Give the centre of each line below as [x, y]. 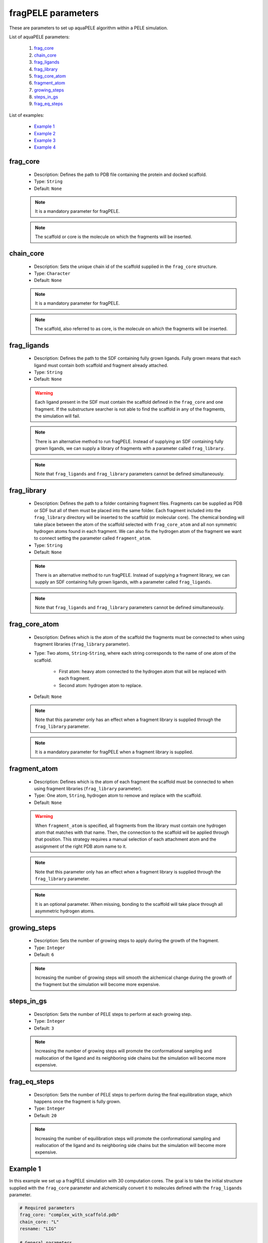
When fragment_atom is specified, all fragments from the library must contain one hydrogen [131, 825]
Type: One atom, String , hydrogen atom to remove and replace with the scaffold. [118, 796]
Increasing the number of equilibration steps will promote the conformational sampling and [128, 1138]
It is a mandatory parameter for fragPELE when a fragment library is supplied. [114, 752]
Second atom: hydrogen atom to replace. [100, 685]
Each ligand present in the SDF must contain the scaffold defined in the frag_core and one [129, 402]
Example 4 [45, 147]
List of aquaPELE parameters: [39, 37]
